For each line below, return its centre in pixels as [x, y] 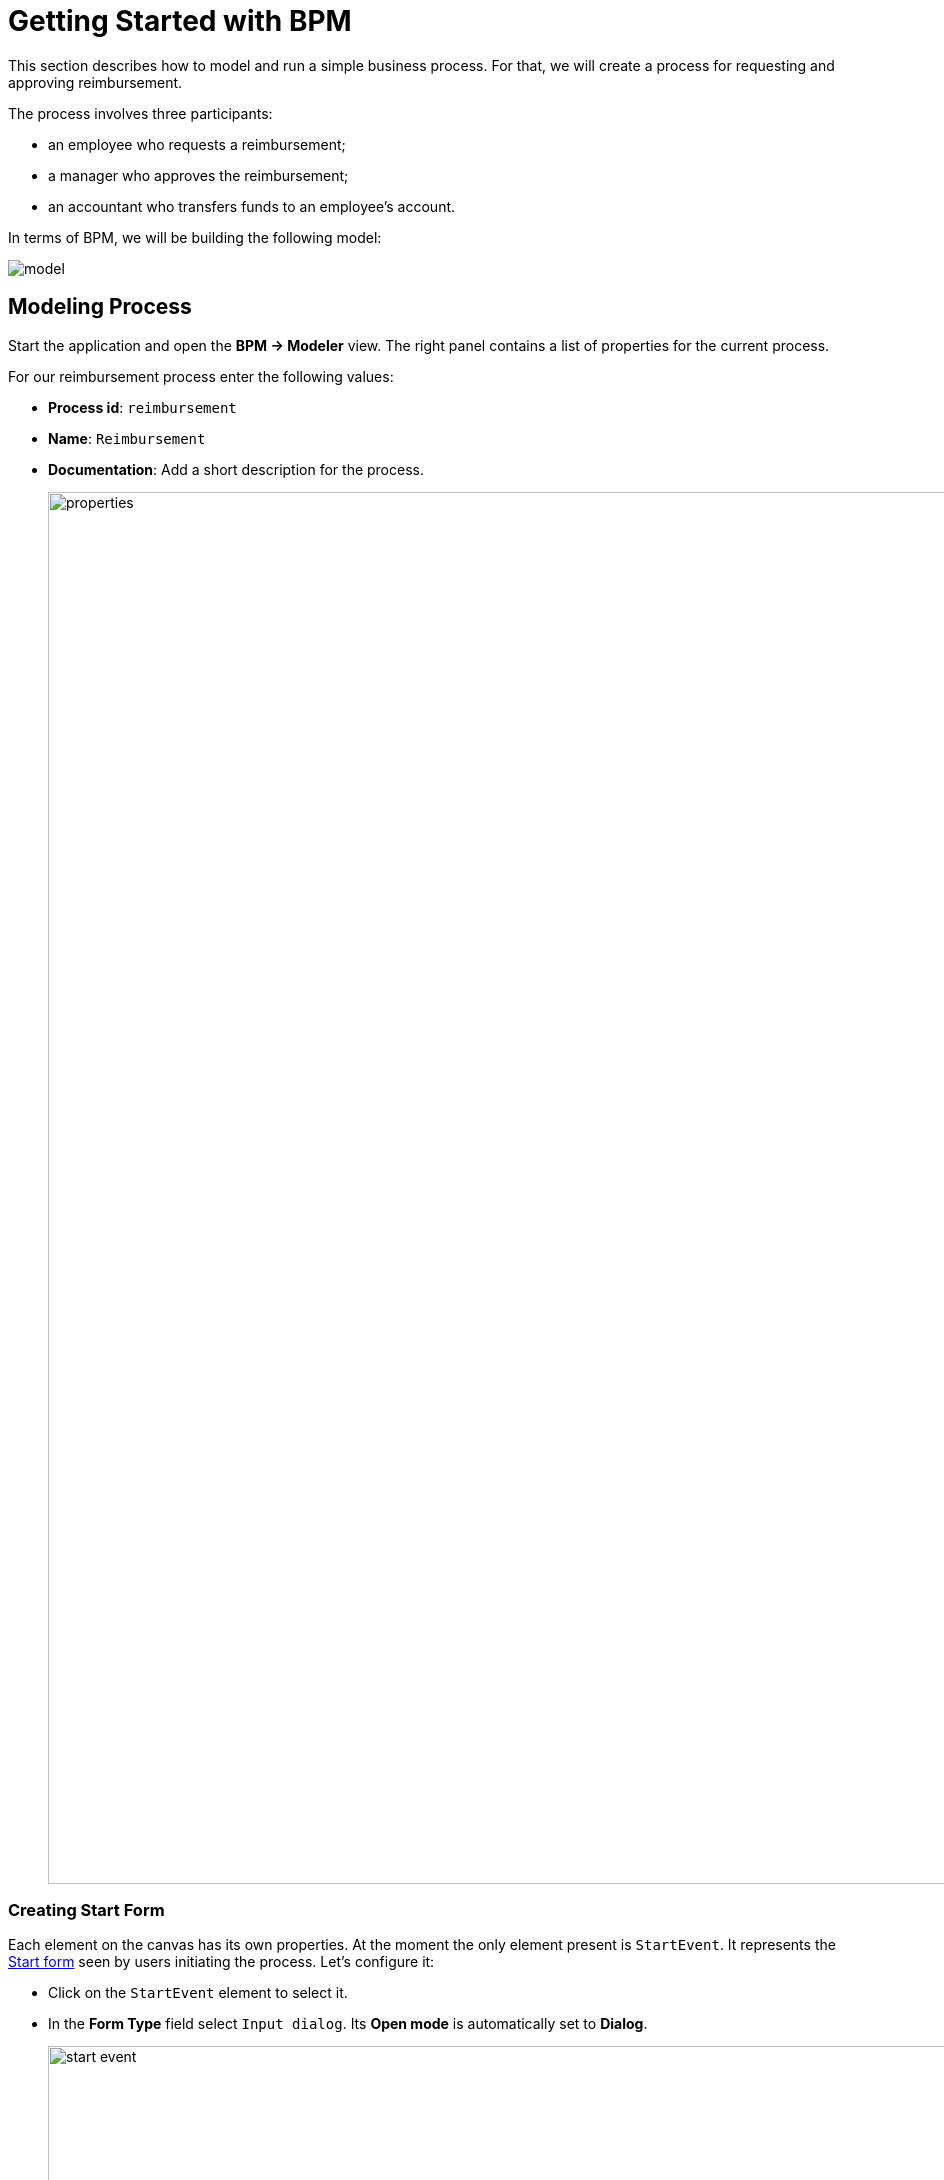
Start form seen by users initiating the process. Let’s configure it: [221, 1962]
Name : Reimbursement [127, 438]
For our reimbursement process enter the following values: [201, 376]
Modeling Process [100, 307]
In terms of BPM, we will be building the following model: [195, 237]
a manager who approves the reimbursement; [198, 175]
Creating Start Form [86, 1909]
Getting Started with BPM [180, 21]
